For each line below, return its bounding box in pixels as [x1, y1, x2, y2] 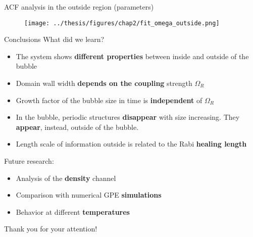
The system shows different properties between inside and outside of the [16, 51, 249, 61]
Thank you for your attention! [4, 223, 97, 234]
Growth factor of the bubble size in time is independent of [16, 94, 203, 105]
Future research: [4, 156, 54, 166]
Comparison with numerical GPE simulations [16, 189, 162, 200]
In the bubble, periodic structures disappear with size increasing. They [16, 112, 240, 122]
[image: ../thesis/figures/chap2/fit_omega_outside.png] [24, 19, 220, 27]
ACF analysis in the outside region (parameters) [4, 2, 154, 12]
